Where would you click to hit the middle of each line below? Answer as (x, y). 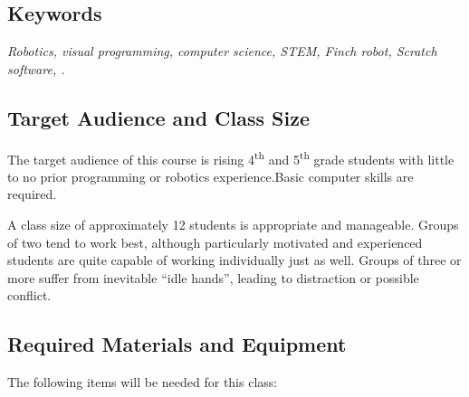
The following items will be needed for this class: (143, 382)
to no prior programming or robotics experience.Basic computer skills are (211, 176)
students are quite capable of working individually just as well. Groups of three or (234, 260)
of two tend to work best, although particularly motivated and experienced (215, 242)
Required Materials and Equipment (177, 344)
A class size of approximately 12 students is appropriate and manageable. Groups (233, 225)
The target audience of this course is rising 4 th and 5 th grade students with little (231, 157)
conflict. (29, 295)
